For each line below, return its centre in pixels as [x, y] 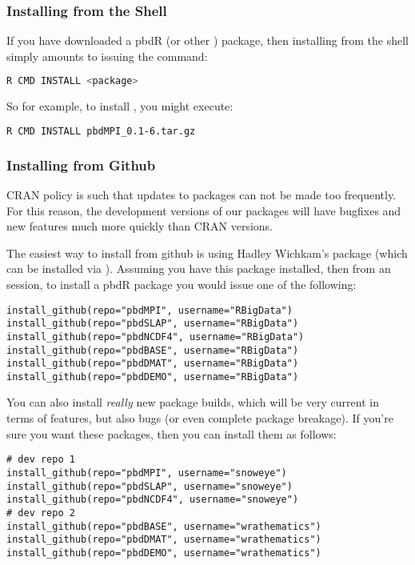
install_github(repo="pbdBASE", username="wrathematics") [164, 526]
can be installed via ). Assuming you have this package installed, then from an [199, 268]
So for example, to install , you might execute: [120, 106]
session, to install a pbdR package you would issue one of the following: [182, 284]
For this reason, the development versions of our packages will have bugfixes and [204, 210]
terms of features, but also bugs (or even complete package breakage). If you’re [200, 418]
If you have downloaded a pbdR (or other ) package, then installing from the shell [207, 40]
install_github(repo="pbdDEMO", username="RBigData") [153, 377]
